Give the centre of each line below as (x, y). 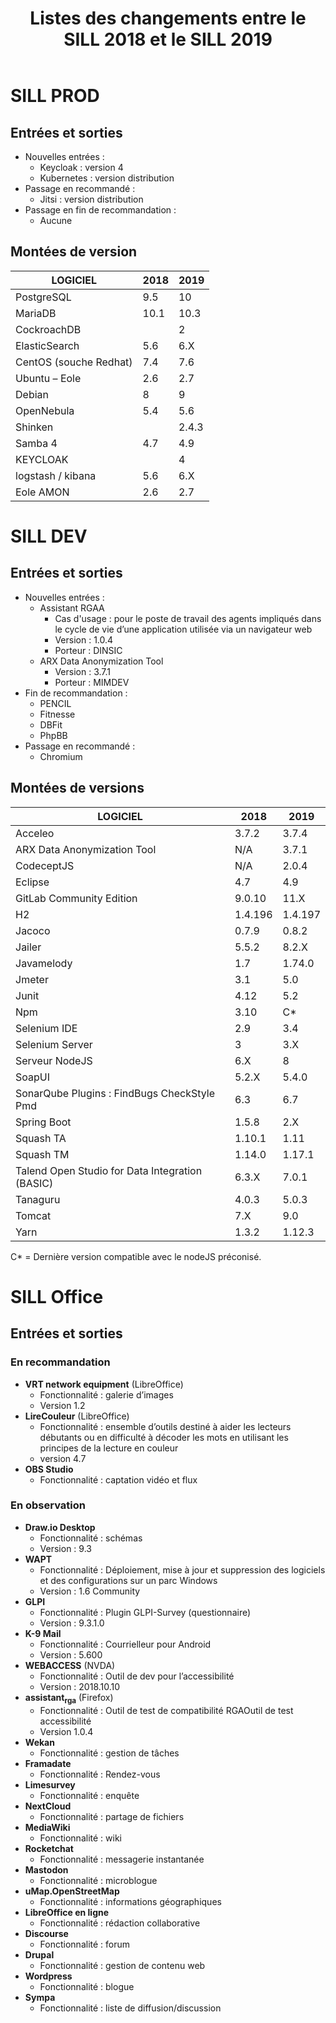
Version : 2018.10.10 (80, 1686)
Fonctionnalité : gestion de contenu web (122, 1965)
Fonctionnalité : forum (85, 1944)
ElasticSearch (47, 345)
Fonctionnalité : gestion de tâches (109, 1753)
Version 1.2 (62, 1405)
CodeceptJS (45, 865)
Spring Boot (43, 1122)
